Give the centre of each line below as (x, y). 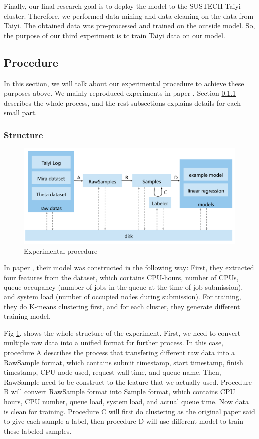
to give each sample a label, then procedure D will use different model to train (124, 421)
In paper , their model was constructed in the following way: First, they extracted (129, 267)
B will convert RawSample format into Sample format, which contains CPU (120, 391)
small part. (21, 112)
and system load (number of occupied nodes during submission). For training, (123, 297)
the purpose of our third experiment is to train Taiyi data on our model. (115, 35)
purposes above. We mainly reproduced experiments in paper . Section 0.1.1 (120, 93)
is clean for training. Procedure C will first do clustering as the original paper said (129, 411)
